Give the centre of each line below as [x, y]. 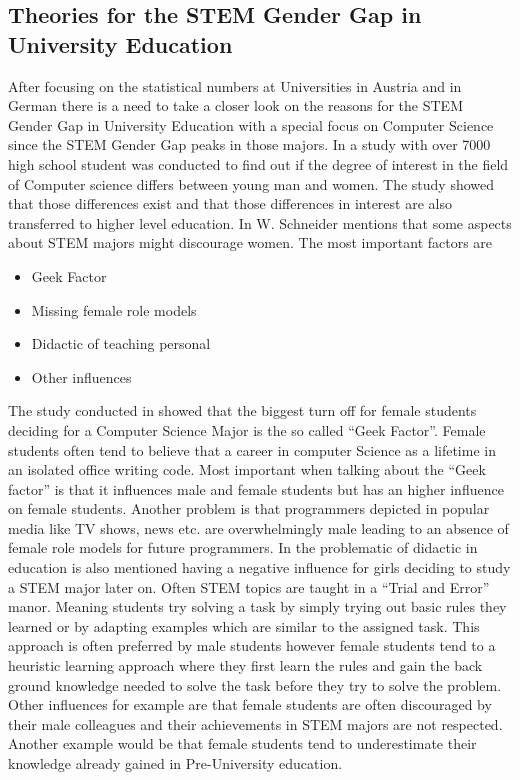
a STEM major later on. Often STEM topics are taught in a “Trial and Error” [249, 586]
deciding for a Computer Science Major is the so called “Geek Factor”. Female [247, 429]
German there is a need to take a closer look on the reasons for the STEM [235, 105]
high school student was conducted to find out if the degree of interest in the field [258, 163]
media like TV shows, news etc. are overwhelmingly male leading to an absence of [258, 527]
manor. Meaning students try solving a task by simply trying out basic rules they [257, 606]
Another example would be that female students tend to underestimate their [242, 743]
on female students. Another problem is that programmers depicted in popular [249, 508]
